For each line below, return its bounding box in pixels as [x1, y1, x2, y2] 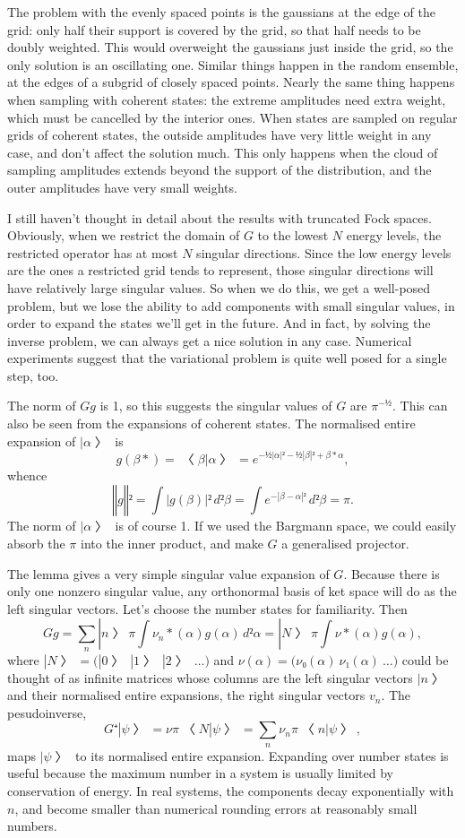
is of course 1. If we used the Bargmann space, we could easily [115, 516, 457, 535]
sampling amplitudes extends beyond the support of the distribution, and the [7, 160, 432, 179]
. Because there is [343, 564, 440, 583]
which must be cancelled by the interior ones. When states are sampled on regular [7, 108, 458, 126]
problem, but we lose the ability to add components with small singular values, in [7, 296, 455, 315]
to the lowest [257, 226, 329, 245]
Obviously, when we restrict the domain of [7, 226, 240, 245]
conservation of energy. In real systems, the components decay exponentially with [7, 782, 454, 800]
